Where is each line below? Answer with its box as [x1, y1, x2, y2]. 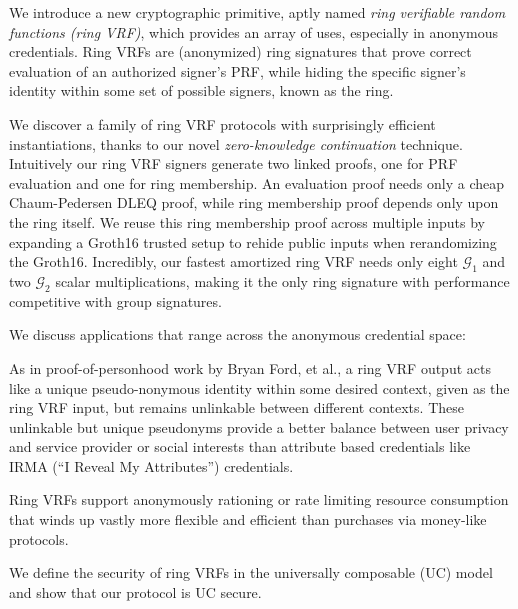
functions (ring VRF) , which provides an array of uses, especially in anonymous [9, 21, 499, 42]
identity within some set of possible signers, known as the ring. [9, 80, 394, 101]
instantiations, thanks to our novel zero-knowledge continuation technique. [9, 133, 463, 154]
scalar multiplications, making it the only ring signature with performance [55, 270, 510, 291]
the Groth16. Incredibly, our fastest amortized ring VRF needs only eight [9, 251, 458, 272]
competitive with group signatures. [9, 290, 222, 311]
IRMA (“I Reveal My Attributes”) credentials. [9, 455, 294, 476]
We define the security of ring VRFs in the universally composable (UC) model [9, 562, 493, 583]
